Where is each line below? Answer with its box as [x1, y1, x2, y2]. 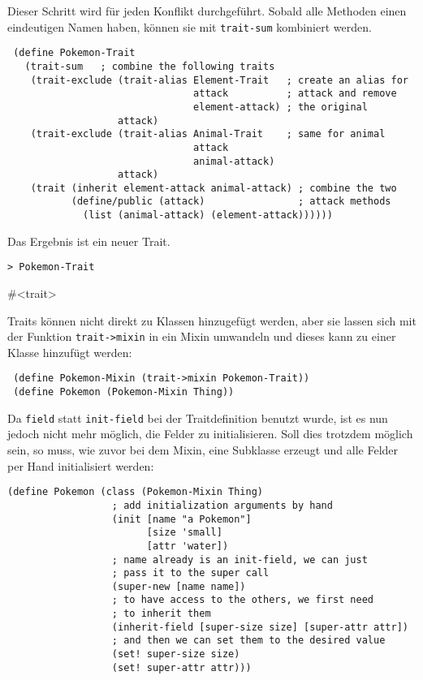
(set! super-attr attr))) [111, 661, 252, 674]
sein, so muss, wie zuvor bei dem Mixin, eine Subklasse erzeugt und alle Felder [7, 441, 399, 458]
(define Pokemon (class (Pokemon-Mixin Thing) [7, 486, 263, 498]
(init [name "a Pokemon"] [111, 513, 252, 525]
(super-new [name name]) [111, 580, 246, 592]
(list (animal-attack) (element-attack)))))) [83, 209, 333, 222]
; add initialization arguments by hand [111, 499, 333, 511]
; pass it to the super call [111, 567, 270, 579]
